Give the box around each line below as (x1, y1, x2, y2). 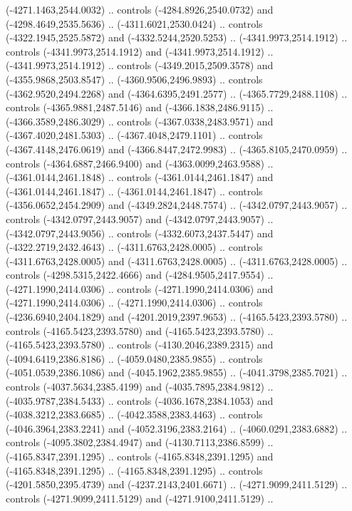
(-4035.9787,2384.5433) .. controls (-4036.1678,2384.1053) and (6, 393, 274, 408)
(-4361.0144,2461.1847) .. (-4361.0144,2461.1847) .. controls (6, 183, 263, 198)
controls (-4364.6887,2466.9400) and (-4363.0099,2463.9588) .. (6, 155, 274, 170)
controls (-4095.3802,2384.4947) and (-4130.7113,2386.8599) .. (6, 435, 274, 450)
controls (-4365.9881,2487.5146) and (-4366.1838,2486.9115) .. (6, 100, 274, 115)
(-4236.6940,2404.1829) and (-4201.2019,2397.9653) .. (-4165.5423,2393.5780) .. (6, 309, 348, 324)
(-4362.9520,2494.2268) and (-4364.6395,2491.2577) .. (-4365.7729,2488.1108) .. (6, 86, 348, 100)
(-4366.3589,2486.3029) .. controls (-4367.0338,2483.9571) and (6, 113, 274, 128)
